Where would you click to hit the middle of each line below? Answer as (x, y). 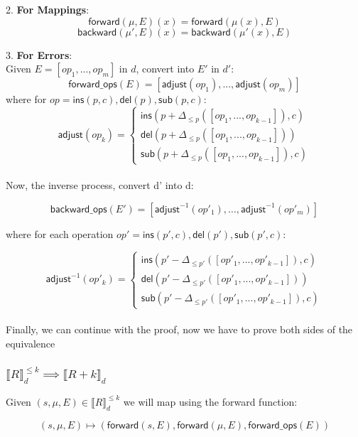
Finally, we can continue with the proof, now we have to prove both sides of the (179, 329)
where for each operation (60, 233)
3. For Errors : (39, 54)
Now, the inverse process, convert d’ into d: (100, 184)
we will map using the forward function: (210, 401)
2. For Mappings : (48, 9)
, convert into (165, 69)
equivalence (31, 343)
